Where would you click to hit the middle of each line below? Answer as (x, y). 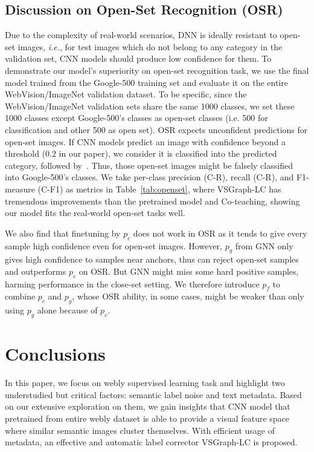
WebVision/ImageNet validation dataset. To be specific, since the (126, 94)
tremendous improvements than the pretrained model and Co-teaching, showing (152, 201)
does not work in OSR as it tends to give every (220, 233)
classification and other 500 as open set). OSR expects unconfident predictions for (156, 129)
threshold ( (25, 153)
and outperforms (36, 271)
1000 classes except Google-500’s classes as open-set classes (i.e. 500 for (136, 118)
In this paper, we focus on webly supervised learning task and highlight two (145, 383)
